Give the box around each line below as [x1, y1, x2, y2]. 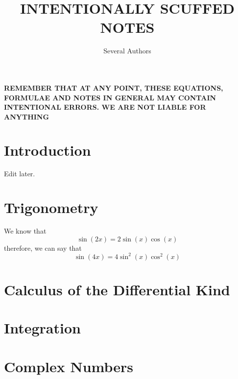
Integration [4, 318, 81, 338]
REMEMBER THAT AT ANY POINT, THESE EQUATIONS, [4, 82, 223, 93]
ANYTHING [4, 111, 49, 121]
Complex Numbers [4, 356, 134, 376]
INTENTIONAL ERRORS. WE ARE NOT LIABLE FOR [4, 102, 206, 112]
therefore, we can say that [4, 242, 82, 253]
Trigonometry [4, 197, 98, 217]
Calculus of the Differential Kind [4, 280, 230, 299]
